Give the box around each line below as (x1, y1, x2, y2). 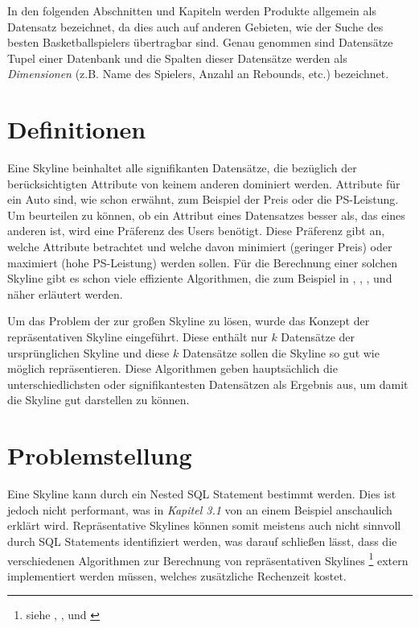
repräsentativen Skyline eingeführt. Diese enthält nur (7, 328, 268, 345)
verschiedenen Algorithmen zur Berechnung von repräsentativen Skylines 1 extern (7, 549, 409, 568)
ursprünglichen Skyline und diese (7, 344, 170, 361)
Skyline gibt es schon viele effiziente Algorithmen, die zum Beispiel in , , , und (7, 270, 392, 287)
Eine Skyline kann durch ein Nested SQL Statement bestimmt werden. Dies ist (7, 485, 396, 502)
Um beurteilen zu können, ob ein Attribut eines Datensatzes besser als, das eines (7, 206, 405, 223)
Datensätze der (281, 328, 355, 345)
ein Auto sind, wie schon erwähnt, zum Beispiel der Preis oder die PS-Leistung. (7, 191, 399, 208)
